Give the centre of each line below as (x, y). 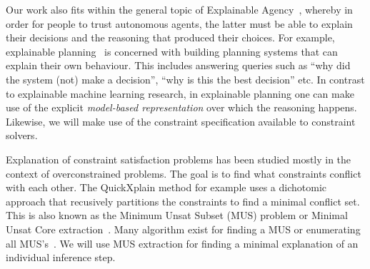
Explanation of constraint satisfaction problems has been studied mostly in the (179, 159)
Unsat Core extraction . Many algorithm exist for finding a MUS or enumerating (183, 229)
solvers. (22, 135)
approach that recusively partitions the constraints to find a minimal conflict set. (183, 201)
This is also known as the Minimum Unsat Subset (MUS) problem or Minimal (177, 215)
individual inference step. (61, 257)
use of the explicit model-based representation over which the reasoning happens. (181, 107)
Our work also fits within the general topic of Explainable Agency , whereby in (179, 9)
